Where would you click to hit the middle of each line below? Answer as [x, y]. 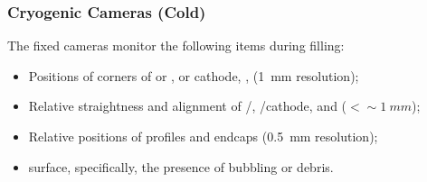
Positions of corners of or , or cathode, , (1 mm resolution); [194, 75]
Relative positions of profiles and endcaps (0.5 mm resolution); [203, 136]
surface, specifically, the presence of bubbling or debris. [181, 166]
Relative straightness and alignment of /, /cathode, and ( [188, 106]
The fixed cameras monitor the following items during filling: [176, 45]
